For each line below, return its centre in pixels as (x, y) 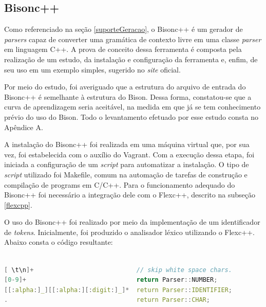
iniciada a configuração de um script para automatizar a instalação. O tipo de (127, 164)
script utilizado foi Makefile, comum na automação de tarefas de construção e (126, 174)
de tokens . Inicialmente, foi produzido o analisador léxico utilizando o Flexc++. (129, 232)
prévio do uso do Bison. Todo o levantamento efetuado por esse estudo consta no (131, 116)
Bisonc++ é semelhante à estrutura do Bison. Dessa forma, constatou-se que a (128, 96)
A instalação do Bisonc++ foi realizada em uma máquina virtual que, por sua (127, 144)
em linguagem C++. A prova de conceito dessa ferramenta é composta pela (123, 49)
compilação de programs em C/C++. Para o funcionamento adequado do (120, 184)
